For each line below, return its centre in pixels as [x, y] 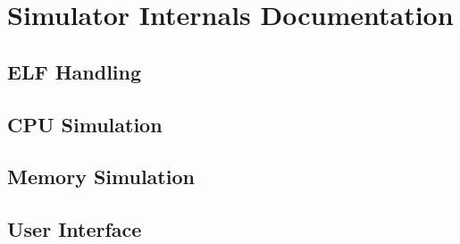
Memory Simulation [101, 177]
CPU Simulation [85, 124]
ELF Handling [75, 71]
